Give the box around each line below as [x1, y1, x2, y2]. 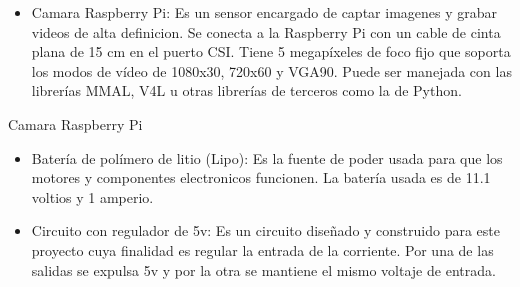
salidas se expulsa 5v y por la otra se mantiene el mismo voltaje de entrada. [31, 259, 496, 280]
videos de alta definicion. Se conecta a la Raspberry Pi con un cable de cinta [31, 21, 501, 42]
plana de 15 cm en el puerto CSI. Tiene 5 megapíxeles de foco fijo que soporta [31, 41, 511, 62]
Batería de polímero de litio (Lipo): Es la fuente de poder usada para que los [31, 147, 503, 168]
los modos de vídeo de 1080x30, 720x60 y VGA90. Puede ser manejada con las [31, 60, 512, 81]
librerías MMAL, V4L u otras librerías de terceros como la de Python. [31, 80, 462, 101]
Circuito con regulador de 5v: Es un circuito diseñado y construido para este [31, 220, 500, 241]
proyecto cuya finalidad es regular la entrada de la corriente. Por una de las [31, 239, 494, 260]
